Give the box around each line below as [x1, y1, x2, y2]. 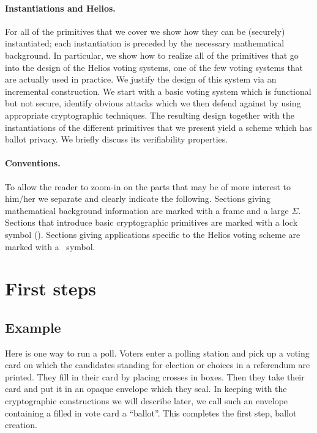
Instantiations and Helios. [5, 1, 116, 14]
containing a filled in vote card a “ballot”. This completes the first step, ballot [5, 406, 297, 419]
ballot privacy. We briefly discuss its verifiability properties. [5, 133, 228, 146]
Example [5, 317, 61, 336]
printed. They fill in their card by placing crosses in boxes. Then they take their [5, 370, 305, 383]
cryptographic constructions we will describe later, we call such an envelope [5, 394, 288, 407]
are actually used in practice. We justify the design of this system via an [5, 73, 277, 86]
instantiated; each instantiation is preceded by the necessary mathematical [5, 37, 285, 50]
